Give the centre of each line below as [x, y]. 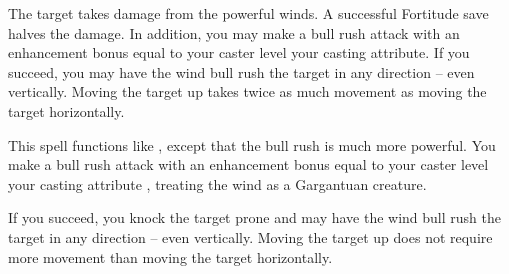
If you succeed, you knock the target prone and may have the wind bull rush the [254, 217]
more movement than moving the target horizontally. [170, 256]
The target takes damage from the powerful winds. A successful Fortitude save [248, 13]
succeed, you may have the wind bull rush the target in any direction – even [241, 71]
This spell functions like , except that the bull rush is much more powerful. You [252, 144]
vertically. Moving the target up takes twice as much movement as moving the [247, 91]
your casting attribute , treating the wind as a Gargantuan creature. [217, 183]
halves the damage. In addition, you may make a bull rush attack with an [234, 32]
